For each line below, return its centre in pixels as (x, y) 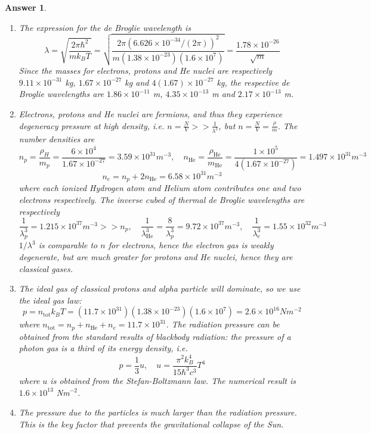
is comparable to (68, 245)
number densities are (57, 139)
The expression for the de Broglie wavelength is (105, 27)
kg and (137, 82)
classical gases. (46, 268)
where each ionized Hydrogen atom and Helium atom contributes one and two (160, 188)
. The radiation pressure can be (223, 324)
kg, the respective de (253, 82)
